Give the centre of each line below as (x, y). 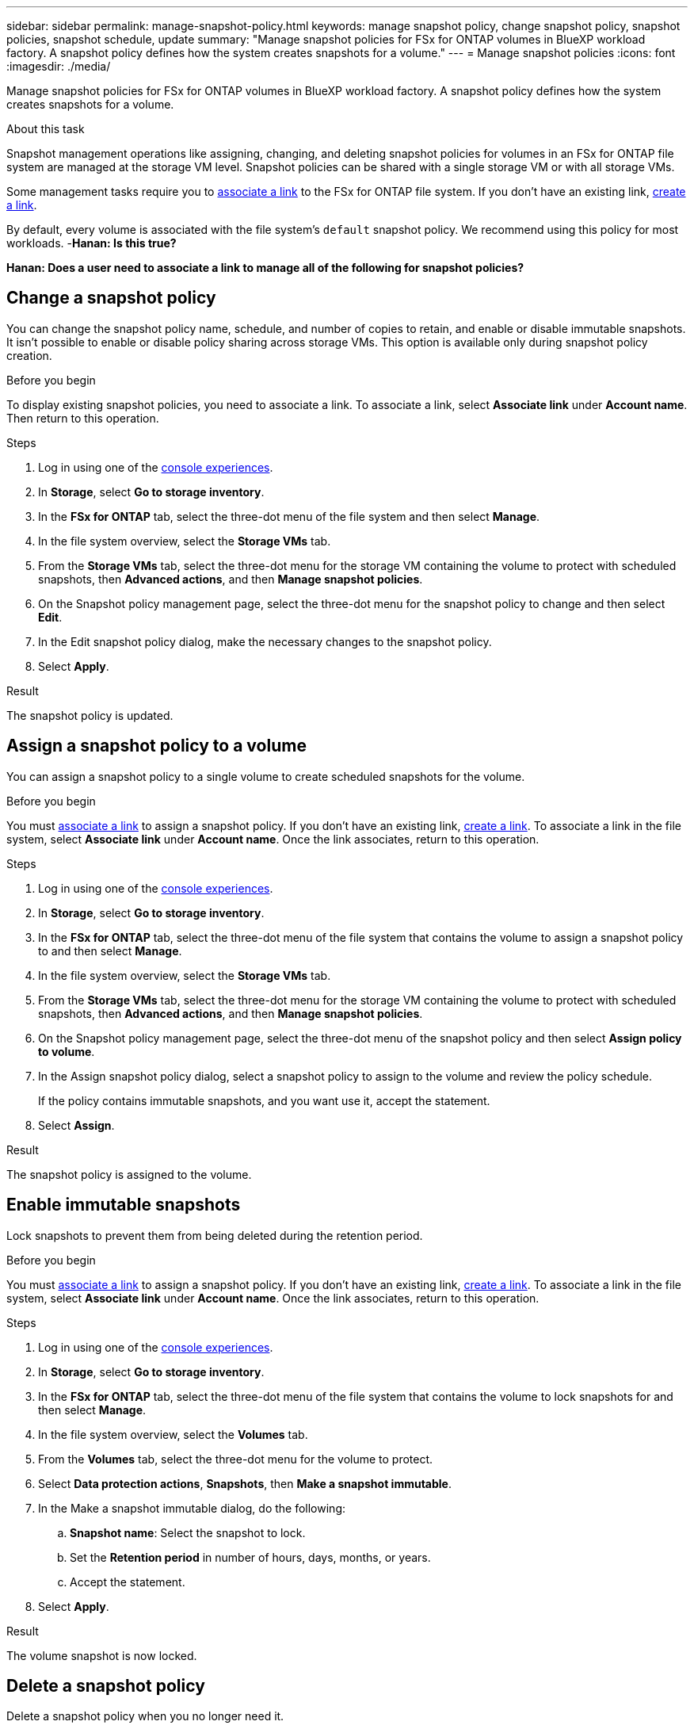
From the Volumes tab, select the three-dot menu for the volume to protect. (236, 1459)
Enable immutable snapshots (124, 1205)
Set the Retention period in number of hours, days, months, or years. (250, 1557)
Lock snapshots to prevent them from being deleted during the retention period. (215, 1235)
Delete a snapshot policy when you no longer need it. (145, 1716)
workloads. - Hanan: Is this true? (92, 243)
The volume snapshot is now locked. (102, 1655)
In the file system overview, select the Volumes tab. (173, 1434)
